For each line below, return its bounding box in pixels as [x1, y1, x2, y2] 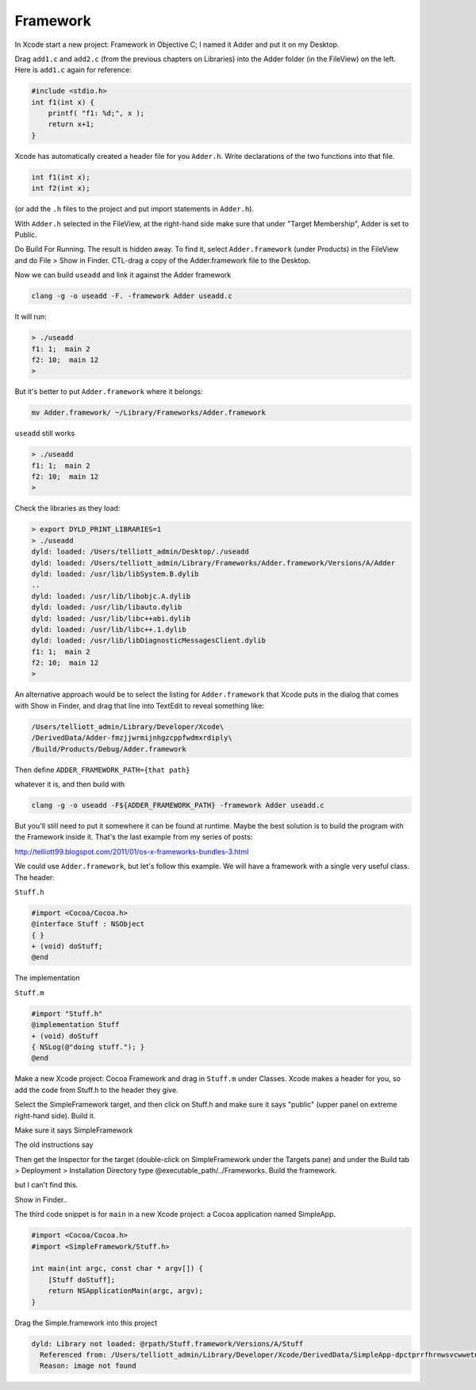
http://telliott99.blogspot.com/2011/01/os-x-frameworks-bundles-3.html [14, 847, 249, 856]
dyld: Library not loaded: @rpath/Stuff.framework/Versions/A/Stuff [31, 1339, 304, 1348]
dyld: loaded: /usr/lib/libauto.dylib [31, 603, 182, 612]
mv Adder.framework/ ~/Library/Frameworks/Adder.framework [31, 408, 266, 417]
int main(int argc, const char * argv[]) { [31, 1264, 204, 1273]
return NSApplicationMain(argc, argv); [48, 1287, 204, 1295]
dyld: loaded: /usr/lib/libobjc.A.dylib [31, 592, 190, 600]
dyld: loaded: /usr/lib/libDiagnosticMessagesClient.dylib [31, 636, 266, 645]
